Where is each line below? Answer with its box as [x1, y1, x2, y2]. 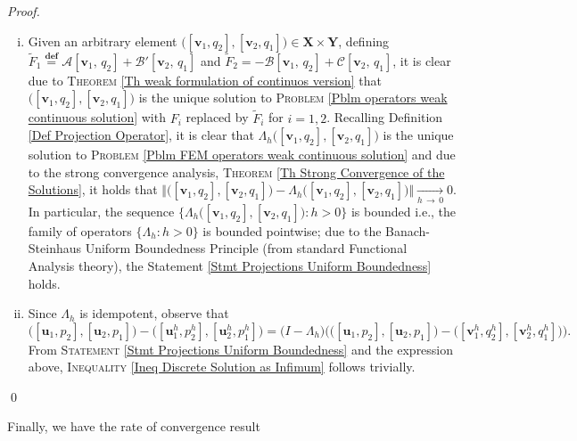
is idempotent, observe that [79, 304, 229, 323]
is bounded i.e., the [350, 201, 457, 220]
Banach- [385, 221, 431, 240]
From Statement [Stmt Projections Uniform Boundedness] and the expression [28, 339, 454, 358]
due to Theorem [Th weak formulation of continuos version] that [28, 70, 382, 89]
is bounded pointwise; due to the [202, 221, 382, 240]
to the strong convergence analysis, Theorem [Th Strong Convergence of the [28, 162, 445, 181]
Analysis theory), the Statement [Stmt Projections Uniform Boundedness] [28, 256, 432, 274]
